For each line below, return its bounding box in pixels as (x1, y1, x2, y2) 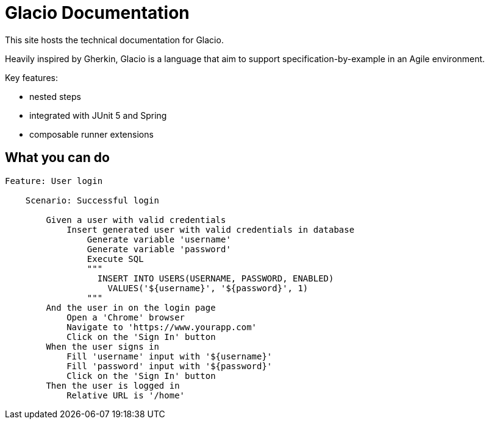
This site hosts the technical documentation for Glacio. (5, 34, 224, 45)
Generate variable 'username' (87, 234, 231, 244)
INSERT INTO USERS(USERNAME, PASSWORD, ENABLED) (97, 273, 334, 283)
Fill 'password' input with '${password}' (66, 361, 273, 371)
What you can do (5, 150, 110, 166)
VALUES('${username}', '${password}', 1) (107, 283, 309, 293)
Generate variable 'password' (87, 244, 231, 254)
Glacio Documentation (5, 2, 190, 23)
